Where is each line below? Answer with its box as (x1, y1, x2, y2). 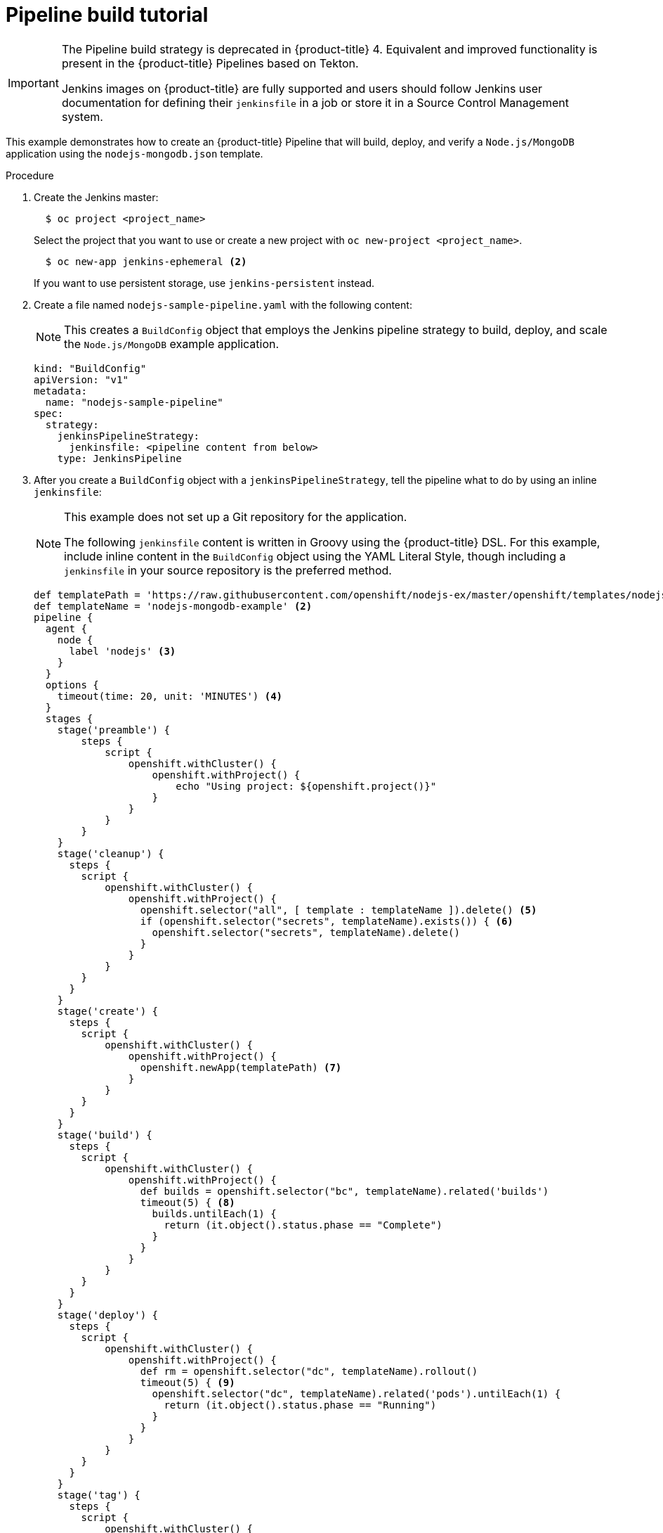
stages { (45, 712, 93, 724)
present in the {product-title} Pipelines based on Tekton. (61, 56, 359, 70)
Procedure (6, 169, 54, 181)
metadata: (34, 385, 87, 397)
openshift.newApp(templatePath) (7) (140, 1061, 342, 1073)
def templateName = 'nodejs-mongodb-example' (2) (34, 600, 313, 612)
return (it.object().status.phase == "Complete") (164, 1219, 442, 1231)
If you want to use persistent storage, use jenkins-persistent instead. (34, 276, 375, 289)
